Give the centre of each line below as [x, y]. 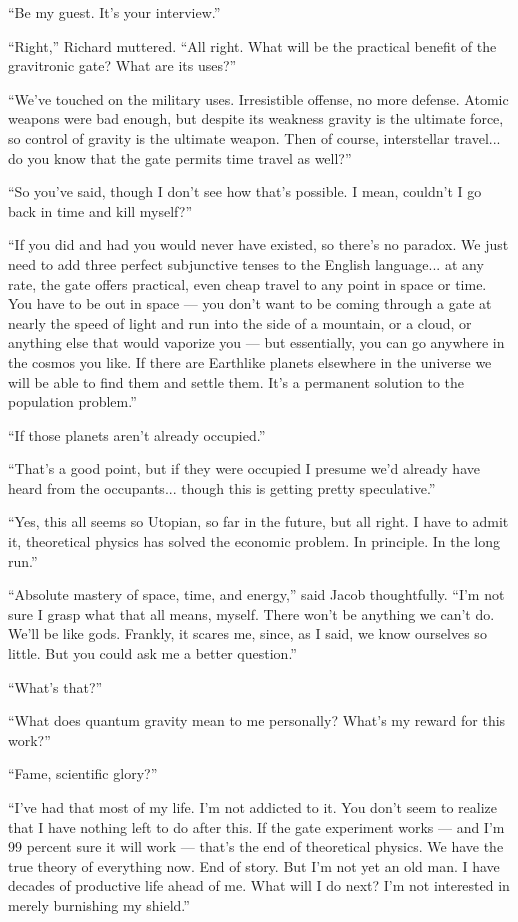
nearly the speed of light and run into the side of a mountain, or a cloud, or [240, 322]
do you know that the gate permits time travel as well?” [180, 157]
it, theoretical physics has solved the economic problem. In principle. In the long [254, 541]
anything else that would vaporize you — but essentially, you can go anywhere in [256, 342]
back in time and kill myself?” [100, 210]
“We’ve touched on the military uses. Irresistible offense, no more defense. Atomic [258, 98]
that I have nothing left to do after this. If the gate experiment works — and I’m [256, 826]
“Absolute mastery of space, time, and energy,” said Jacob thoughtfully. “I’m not [256, 594]
